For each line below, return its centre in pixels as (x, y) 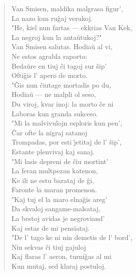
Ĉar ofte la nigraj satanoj (49, 132)
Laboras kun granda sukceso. (55, 113)
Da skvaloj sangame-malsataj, (56, 209)
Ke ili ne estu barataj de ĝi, (53, 180)
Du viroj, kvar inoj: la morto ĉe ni (62, 103)
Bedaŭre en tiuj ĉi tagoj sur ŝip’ (59, 65)
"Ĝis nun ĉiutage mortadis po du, (61, 84)
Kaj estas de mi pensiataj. (50, 228)
